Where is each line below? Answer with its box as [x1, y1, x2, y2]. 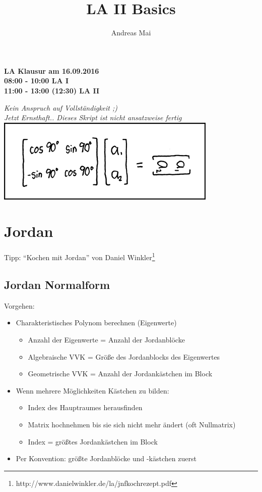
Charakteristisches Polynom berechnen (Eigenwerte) [16, 317, 177, 328]
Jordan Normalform [4, 277, 110, 292]
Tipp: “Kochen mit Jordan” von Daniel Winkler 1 [4, 251, 155, 263]
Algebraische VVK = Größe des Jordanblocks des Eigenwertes [28, 351, 220, 362]
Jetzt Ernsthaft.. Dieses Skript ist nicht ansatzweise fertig [4, 112, 182, 123]
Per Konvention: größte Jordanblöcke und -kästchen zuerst [16, 453, 196, 464]
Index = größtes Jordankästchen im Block [28, 436, 158, 447]
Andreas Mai [111, 27, 151, 38]
